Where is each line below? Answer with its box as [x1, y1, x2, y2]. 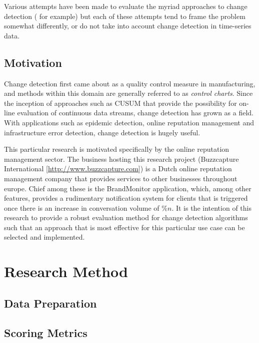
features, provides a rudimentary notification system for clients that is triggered [4, 193, 248, 203]
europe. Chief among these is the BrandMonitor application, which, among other [4, 183, 251, 193]
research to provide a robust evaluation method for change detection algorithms [4, 212, 248, 223]
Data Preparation [4, 295, 97, 311]
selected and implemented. [4, 232, 85, 242]
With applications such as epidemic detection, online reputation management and [4, 117, 254, 127]
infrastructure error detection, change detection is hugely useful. [4, 127, 200, 137]
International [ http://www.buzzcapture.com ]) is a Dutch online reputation [4, 163, 232, 174]
